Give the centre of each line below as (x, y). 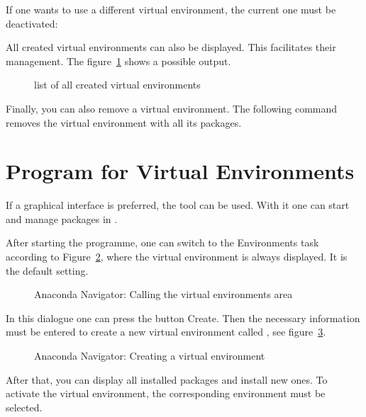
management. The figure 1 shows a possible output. (118, 61)
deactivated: (32, 23)
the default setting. (47, 270)
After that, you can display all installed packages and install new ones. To (167, 379)
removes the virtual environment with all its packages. (124, 122)
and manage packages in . (62, 218)
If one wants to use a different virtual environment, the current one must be (171, 9)
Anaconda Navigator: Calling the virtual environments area (163, 294)
